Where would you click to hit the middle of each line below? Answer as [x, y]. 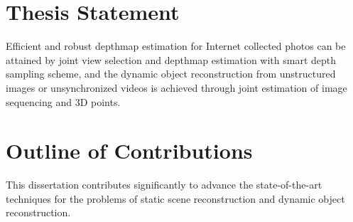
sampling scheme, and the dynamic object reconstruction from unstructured [171, 74]
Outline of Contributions [129, 150]
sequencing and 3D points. [63, 101]
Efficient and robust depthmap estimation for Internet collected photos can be [176, 46]
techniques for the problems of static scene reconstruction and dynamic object [175, 198]
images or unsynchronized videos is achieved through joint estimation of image [176, 87]
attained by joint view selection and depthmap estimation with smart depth [171, 59]
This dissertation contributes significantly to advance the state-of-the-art [164, 185]
